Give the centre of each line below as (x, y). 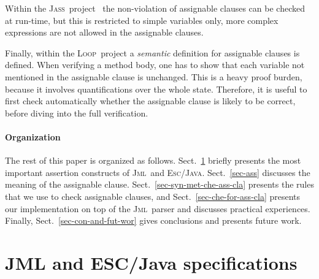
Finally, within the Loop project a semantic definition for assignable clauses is (152, 52)
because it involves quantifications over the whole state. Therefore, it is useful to (156, 89)
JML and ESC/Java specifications (151, 262)
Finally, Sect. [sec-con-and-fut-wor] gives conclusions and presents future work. (153, 220)
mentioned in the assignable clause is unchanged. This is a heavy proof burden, (154, 76)
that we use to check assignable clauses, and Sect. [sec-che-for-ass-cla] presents (153, 196)
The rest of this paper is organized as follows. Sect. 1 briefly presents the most (153, 160)
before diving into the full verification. (77, 113)
